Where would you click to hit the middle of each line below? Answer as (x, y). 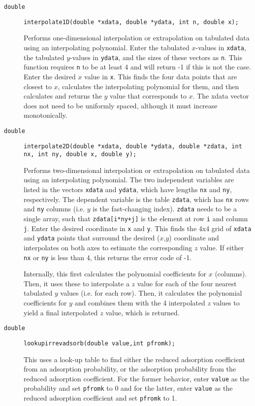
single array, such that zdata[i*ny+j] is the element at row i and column (136, 219)
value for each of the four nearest (187, 283)
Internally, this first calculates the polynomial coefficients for (115, 274)
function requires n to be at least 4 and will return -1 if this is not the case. (137, 67)
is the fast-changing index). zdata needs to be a (165, 209)
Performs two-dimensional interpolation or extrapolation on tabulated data (137, 170)
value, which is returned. (143, 312)
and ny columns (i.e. (54, 209)
